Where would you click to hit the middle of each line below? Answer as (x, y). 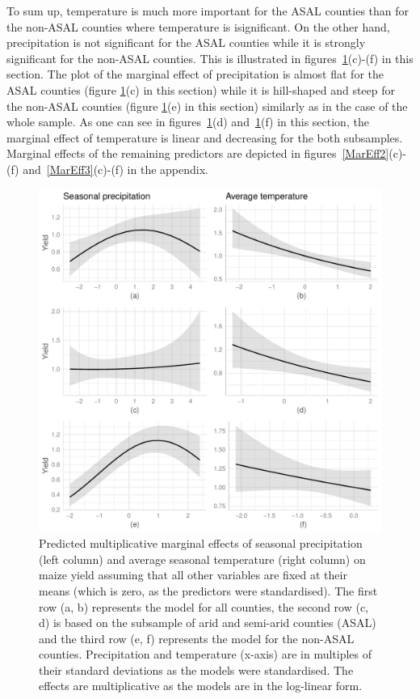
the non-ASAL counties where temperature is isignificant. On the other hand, (198, 26)
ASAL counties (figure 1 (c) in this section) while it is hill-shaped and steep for (201, 89)
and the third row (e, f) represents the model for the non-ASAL (197, 638)
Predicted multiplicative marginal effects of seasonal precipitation (201, 543)
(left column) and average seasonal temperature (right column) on (202, 559)
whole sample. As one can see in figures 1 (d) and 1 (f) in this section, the (188, 122)
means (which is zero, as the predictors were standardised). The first (208, 590)
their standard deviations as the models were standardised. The (196, 669)
